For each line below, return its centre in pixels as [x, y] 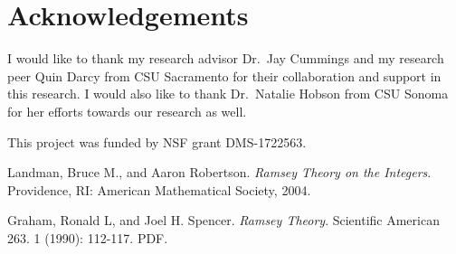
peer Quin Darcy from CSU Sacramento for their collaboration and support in [224, 75]
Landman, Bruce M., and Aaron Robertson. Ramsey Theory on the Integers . [219, 172]
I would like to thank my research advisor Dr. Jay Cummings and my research [226, 58]
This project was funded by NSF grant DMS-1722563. [157, 141]
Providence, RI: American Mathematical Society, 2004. [159, 189]
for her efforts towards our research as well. [127, 111]
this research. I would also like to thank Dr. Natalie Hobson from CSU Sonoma [228, 94]
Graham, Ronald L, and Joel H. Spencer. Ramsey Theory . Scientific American [223, 220]
